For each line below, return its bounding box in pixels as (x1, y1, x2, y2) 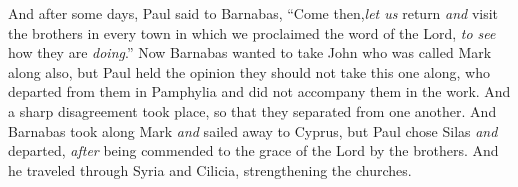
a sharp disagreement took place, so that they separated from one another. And (8, 100, 497, 121)
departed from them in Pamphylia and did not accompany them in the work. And (8, 81, 511, 102)
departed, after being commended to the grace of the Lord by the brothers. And (8, 140, 499, 161)
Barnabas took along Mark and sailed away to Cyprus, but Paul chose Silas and (8, 120, 498, 141)
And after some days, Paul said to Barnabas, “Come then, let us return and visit (8, 3, 499, 23)
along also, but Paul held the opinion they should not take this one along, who (8, 61, 490, 82)
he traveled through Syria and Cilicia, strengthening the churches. (8, 159, 412, 180)
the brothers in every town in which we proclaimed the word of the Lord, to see (8, 22, 496, 43)
